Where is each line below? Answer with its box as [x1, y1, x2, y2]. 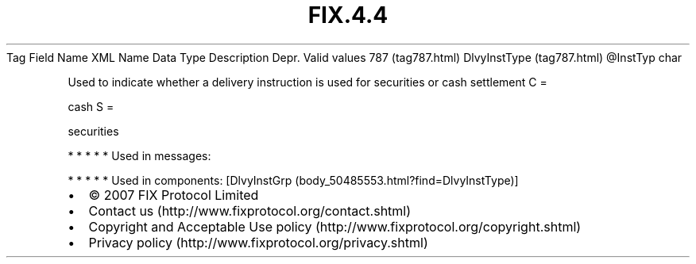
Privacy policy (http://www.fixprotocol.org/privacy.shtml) [88, 234, 428, 251]
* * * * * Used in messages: [68, 148, 211, 163]
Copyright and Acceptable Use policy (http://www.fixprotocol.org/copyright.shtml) [88, 218, 582, 235]
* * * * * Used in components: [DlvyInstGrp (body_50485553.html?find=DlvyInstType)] [68, 173, 519, 187]
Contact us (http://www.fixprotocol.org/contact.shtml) [88, 202, 412, 219]
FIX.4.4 [307, 2, 389, 29]
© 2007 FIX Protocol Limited [88, 186, 259, 203]
